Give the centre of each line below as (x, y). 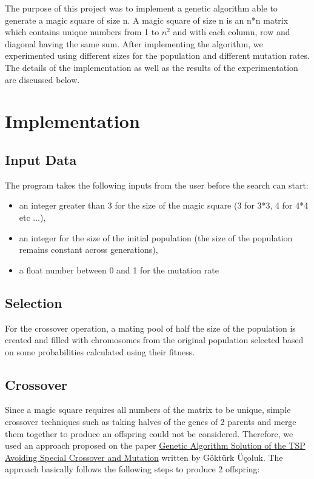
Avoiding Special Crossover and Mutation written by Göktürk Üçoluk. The (144, 457)
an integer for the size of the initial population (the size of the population (156, 237)
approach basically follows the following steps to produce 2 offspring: (132, 469)
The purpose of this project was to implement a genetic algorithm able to (141, 8)
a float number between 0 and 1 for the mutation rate (119, 270)
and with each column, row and (232, 32)
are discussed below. (42, 79)
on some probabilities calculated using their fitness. (100, 351)
